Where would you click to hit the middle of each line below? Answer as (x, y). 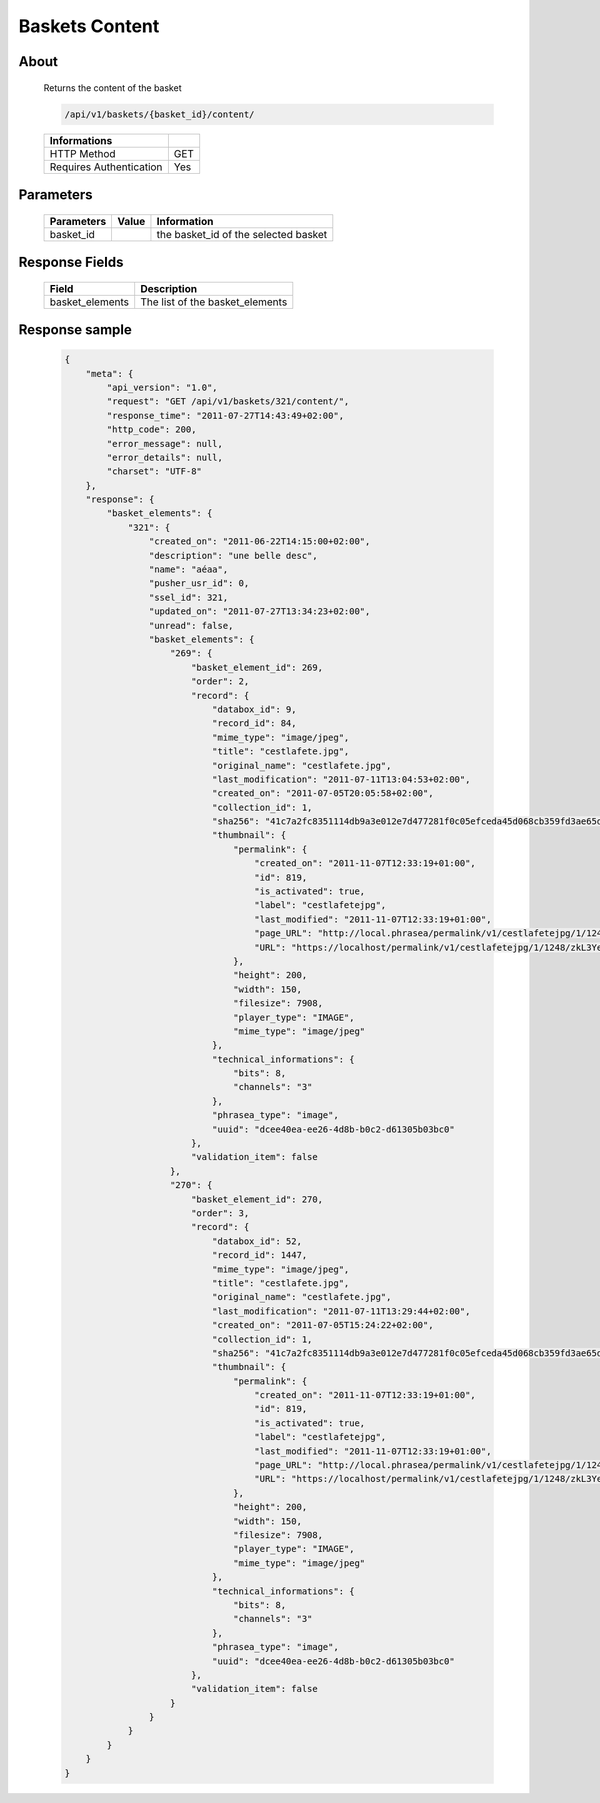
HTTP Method (82, 153)
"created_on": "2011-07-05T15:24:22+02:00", (322, 1325)
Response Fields (71, 261)
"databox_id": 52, (256, 1241)
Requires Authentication (106, 167)
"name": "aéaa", (188, 569)
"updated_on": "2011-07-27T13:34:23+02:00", (259, 611)
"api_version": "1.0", (162, 387)
